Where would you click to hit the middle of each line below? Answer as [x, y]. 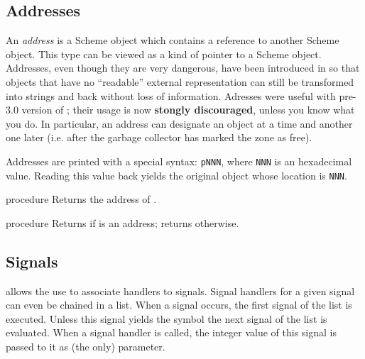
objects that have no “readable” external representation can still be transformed [180, 81]
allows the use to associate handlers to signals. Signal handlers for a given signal [180, 291]
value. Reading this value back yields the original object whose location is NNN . [176, 175]
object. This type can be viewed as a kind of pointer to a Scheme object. [164, 54]
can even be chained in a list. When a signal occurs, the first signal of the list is [179, 305]
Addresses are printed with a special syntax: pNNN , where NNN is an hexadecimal [179, 161]
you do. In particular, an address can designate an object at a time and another [179, 123]
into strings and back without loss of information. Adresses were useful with [171, 95]
